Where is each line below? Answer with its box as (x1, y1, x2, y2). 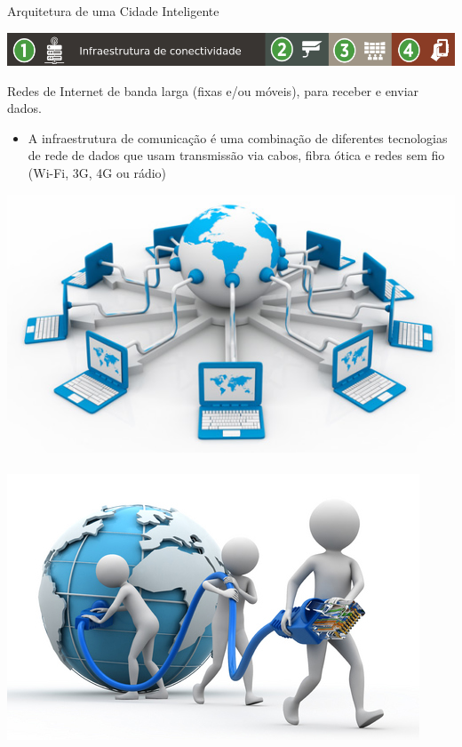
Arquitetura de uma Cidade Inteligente (7, 2, 219, 20)
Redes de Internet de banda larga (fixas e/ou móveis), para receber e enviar (7, 81, 419, 100)
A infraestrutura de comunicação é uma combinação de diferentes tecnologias (28, 128, 448, 147)
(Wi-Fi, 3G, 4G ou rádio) (28, 163, 167, 181)
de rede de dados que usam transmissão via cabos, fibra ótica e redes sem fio (28, 146, 445, 165)
